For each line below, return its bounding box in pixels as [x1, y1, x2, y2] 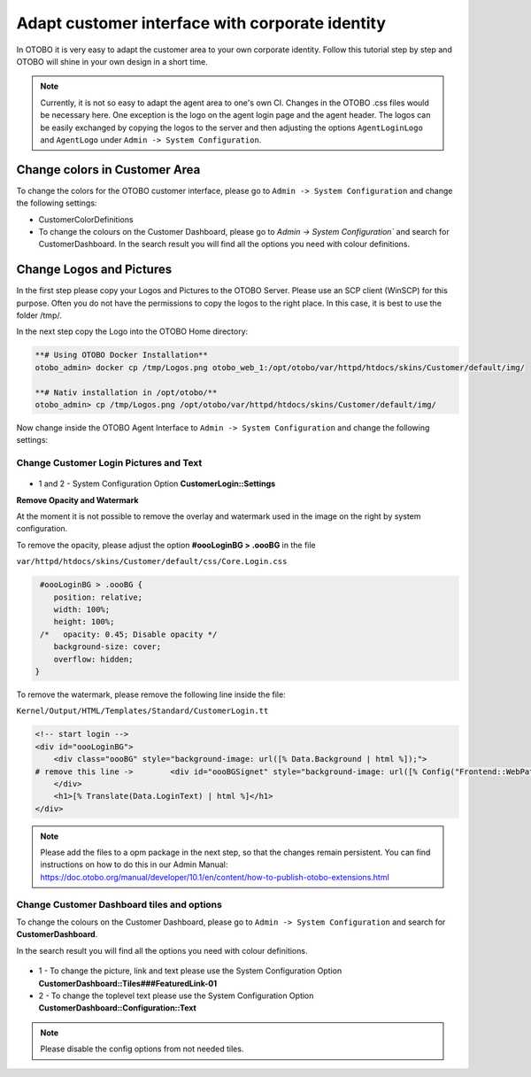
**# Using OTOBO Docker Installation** [35, 350, 208, 360]
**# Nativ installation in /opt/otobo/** [35, 387, 218, 398]
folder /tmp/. [16, 310, 62, 321]
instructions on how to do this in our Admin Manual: [40, 859, 228, 870]
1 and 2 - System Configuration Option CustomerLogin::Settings [38, 478, 276, 489]
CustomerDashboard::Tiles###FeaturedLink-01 [38, 978, 217, 988]
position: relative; [53, 592, 143, 602]
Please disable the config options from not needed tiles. [40, 1043, 244, 1054]
